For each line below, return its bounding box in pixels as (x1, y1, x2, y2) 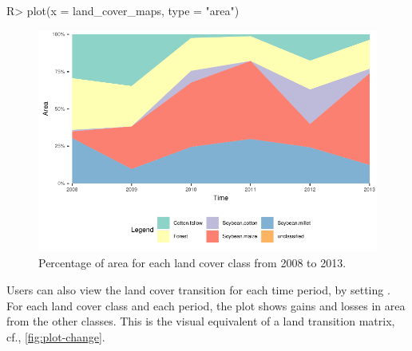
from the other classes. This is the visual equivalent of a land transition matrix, (6, 313, 395, 329)
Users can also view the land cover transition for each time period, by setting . (6, 282, 390, 298)
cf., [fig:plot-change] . (6, 328, 105, 345)
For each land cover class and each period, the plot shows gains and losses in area (6, 297, 406, 314)
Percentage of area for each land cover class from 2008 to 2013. (38, 254, 347, 271)
